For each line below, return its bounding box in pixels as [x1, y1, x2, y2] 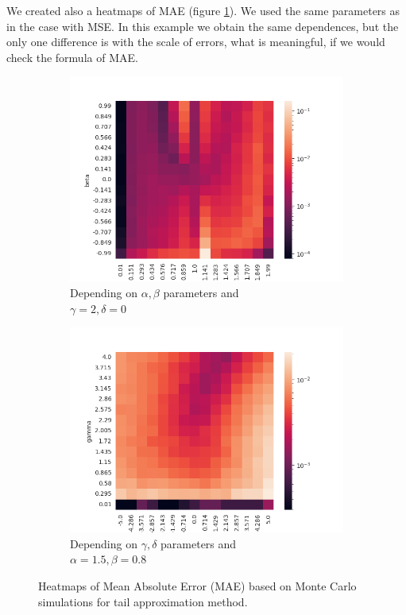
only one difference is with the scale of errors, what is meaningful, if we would [6, 33, 385, 50]
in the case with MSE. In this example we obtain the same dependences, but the [6, 17, 399, 34]
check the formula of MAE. [6, 48, 138, 65]
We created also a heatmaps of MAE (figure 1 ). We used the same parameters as [6, 2, 400, 18]
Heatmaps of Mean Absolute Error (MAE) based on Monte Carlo [38, 577, 357, 594]
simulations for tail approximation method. [38, 593, 248, 609]
